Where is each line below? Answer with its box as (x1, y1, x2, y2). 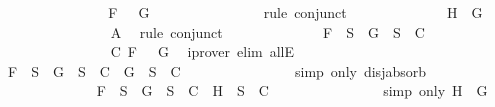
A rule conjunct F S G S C (110, 21, 425, 42)
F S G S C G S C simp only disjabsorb (7, 60, 426, 81)
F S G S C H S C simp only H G (96, 80, 488, 101)
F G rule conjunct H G (108, 2, 483, 22)
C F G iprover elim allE (110, 41, 295, 62)
